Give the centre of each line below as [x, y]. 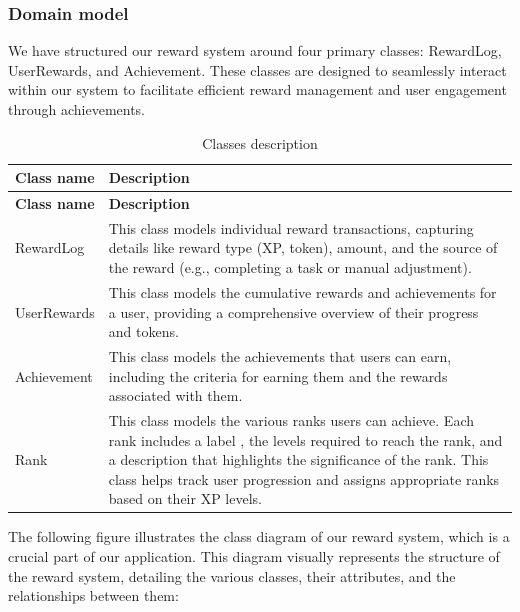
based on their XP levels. [185, 498]
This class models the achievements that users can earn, [280, 355]
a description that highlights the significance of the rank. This [298, 459]
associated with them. [175, 395]
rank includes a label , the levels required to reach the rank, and [305, 439]
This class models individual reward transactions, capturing [291, 227]
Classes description [260, 142]
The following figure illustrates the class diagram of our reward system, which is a [259, 536]
